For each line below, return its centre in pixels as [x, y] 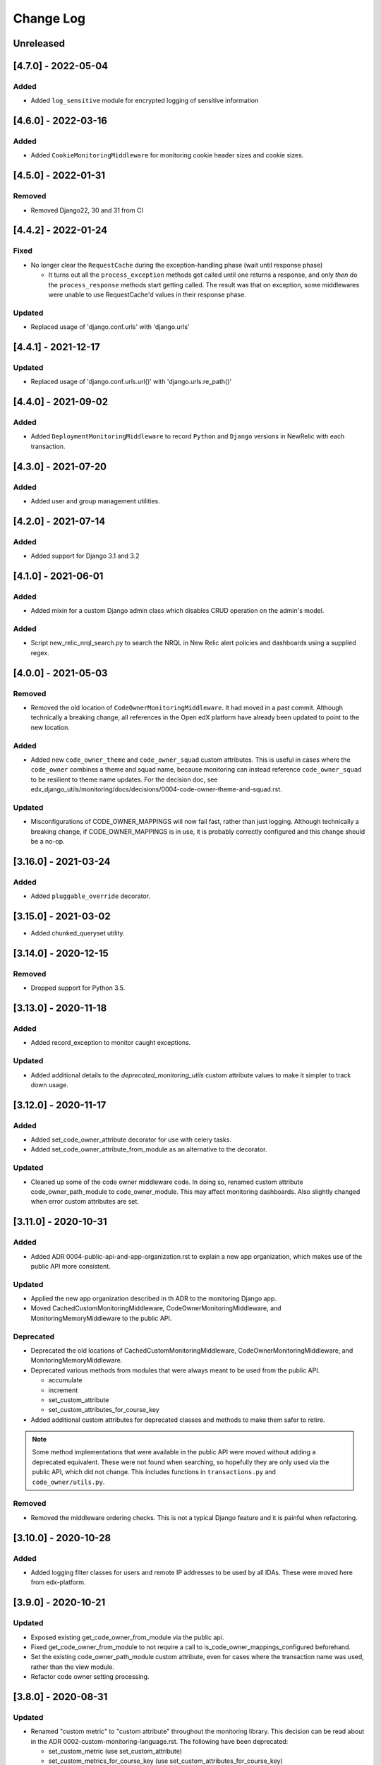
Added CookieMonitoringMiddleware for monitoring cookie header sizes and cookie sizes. [167, 155]
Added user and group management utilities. [95, 501]
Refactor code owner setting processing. [90, 1677]
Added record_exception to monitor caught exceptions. [111, 1043]
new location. [50, 727]
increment [63, 1390]
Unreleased [39, 43]
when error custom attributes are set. [85, 1202]
